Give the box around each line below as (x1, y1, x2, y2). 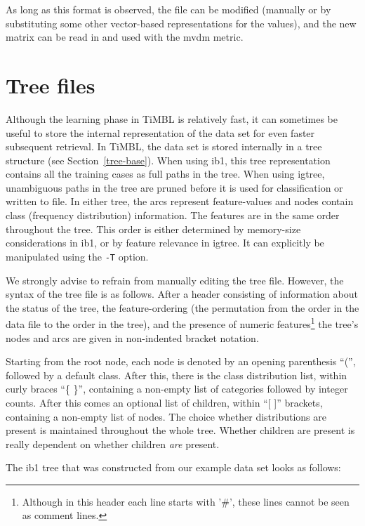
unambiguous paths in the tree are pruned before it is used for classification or (6, 180, 343, 195)
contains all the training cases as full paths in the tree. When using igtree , (6, 166, 325, 181)
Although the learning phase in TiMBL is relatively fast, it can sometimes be (6, 111, 338, 126)
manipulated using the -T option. (6, 249, 149, 263)
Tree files (6, 70, 95, 99)
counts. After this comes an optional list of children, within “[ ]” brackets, (6, 395, 323, 409)
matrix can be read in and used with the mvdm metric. (6, 29, 244, 44)
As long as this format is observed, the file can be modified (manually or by (6, 2, 331, 16)
